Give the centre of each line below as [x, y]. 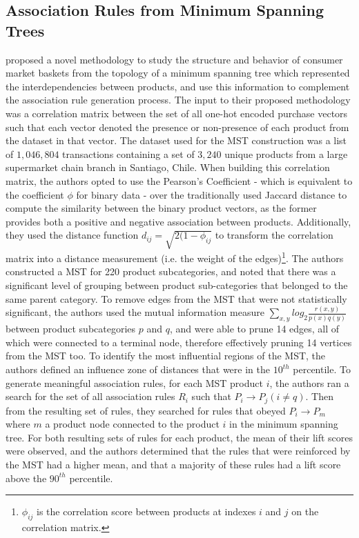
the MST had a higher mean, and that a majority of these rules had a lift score [173, 465]
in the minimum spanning [284, 424]
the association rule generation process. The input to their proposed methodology [178, 100]
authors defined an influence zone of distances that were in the [138, 369]
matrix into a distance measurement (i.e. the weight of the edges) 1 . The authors [175, 257]
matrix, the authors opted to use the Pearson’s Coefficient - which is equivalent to [179, 180]
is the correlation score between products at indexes [146, 511]
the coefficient [35, 194]
